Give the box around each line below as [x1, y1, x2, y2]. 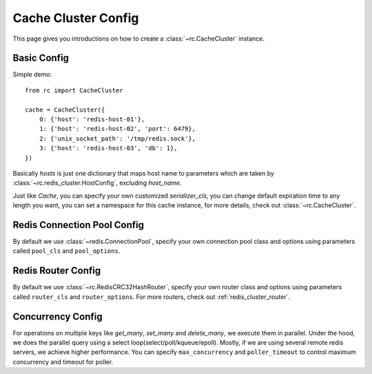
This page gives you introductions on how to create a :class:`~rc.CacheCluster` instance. [12, 34, 265, 43]
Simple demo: [12, 70, 52, 79]
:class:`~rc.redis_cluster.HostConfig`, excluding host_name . [12, 179, 182, 187]
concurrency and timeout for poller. [12, 357, 114, 366]
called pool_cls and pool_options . [12, 247, 121, 255]
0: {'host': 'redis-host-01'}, [39, 116, 145, 123]
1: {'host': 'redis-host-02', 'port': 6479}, [39, 125, 196, 133]
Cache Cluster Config [12, 10, 139, 25]
